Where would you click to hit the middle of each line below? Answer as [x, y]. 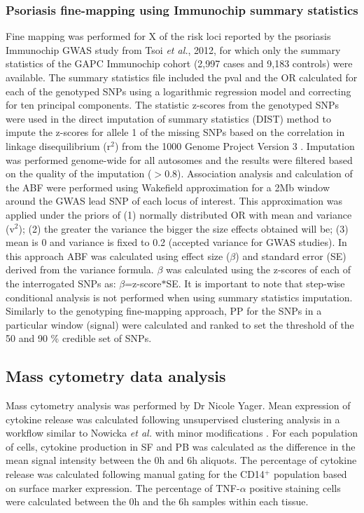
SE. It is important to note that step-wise [255, 283]
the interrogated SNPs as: [61, 283]
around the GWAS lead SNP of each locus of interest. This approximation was [174, 201]
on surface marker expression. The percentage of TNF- [123, 487]
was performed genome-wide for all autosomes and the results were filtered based [179, 159]
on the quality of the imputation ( [79, 173]
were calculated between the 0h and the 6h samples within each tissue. [157, 501]
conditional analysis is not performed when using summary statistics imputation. [179, 297]
